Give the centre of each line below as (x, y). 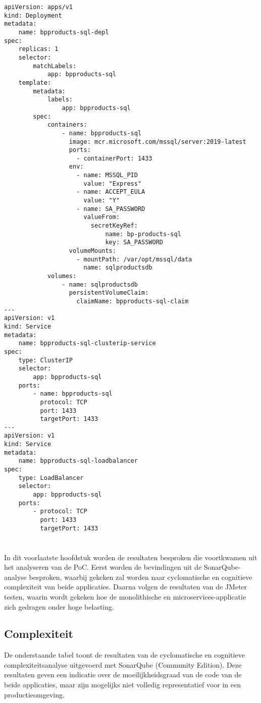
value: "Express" (113, 183)
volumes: (62, 276)
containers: (67, 125)
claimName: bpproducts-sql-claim (133, 301)
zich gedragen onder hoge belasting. (59, 606)
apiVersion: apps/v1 (39, 7)
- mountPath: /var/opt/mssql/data (134, 259)
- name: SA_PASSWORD (111, 209)
